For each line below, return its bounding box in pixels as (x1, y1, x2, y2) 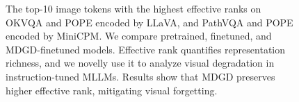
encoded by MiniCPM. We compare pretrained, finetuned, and (6, 28, 272, 43)
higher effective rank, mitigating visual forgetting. (6, 83, 218, 97)
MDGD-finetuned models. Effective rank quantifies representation (6, 42, 285, 56)
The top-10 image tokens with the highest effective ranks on (6, 1, 261, 15)
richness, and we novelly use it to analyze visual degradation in (6, 56, 275, 70)
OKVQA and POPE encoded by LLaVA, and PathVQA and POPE (6, 15, 293, 29)
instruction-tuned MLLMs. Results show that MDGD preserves (6, 69, 275, 83)
